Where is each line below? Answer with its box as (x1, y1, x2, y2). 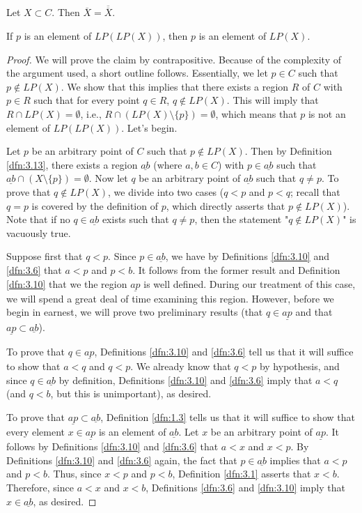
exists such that (102, 212, 169, 227)
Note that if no (6, 212, 70, 227)
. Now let (88, 171, 128, 185)
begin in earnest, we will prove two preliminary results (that (6, 305, 263, 319)
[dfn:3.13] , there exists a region (6, 157, 138, 171)
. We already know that (130, 359, 231, 373)
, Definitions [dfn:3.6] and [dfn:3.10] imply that (145, 480, 345, 494)
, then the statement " (194, 212, 289, 227)
